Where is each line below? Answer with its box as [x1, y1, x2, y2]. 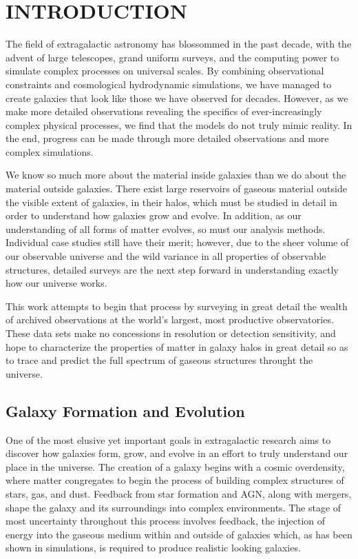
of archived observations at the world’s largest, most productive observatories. [6, 312, 334, 327]
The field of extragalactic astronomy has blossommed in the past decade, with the [6, 37, 352, 51]
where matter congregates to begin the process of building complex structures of [6, 473, 344, 487]
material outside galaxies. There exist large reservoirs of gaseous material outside [6, 181, 347, 196]
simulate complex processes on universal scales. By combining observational [6, 63, 324, 78]
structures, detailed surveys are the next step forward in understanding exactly [6, 262, 339, 276]
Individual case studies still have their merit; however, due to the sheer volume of [6, 235, 349, 250]
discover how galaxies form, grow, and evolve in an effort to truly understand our [6, 446, 348, 460]
